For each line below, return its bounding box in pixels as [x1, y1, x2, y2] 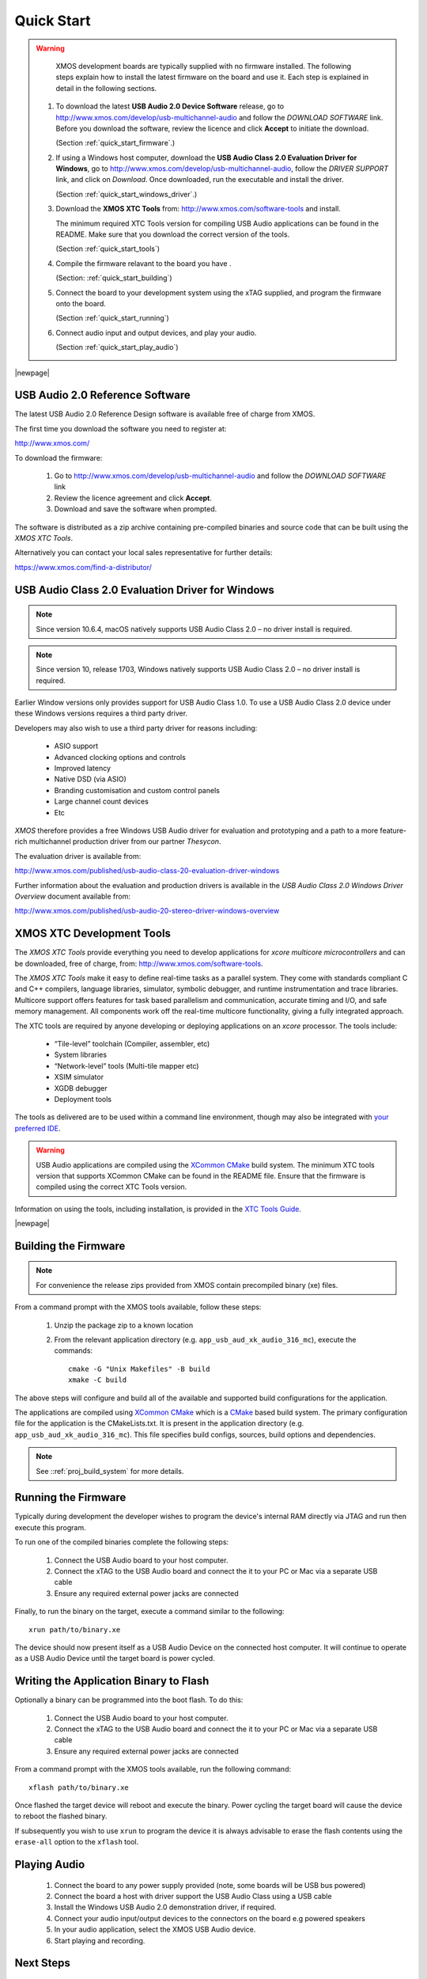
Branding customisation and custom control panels [54, 785, 221, 795]
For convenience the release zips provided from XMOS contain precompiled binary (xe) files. [36, 1280, 338, 1290]
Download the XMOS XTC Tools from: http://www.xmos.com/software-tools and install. [55, 204, 342, 214]
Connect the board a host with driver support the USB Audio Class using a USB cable [54, 1891, 332, 1901]
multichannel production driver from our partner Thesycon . [28, 837, 221, 846]
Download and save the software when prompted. [54, 504, 217, 514]
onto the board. [55, 298, 107, 308]
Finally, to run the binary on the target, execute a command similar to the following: [14, 1607, 285, 1616]
